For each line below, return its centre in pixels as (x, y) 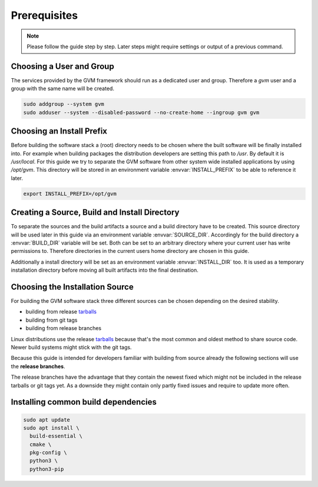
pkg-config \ (48, 453)
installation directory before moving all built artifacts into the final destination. (105, 270)
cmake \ (41, 444)
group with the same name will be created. (63, 89)
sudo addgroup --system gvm (64, 104)
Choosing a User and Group (62, 66)
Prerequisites (44, 15)
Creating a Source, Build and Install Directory (95, 213)
